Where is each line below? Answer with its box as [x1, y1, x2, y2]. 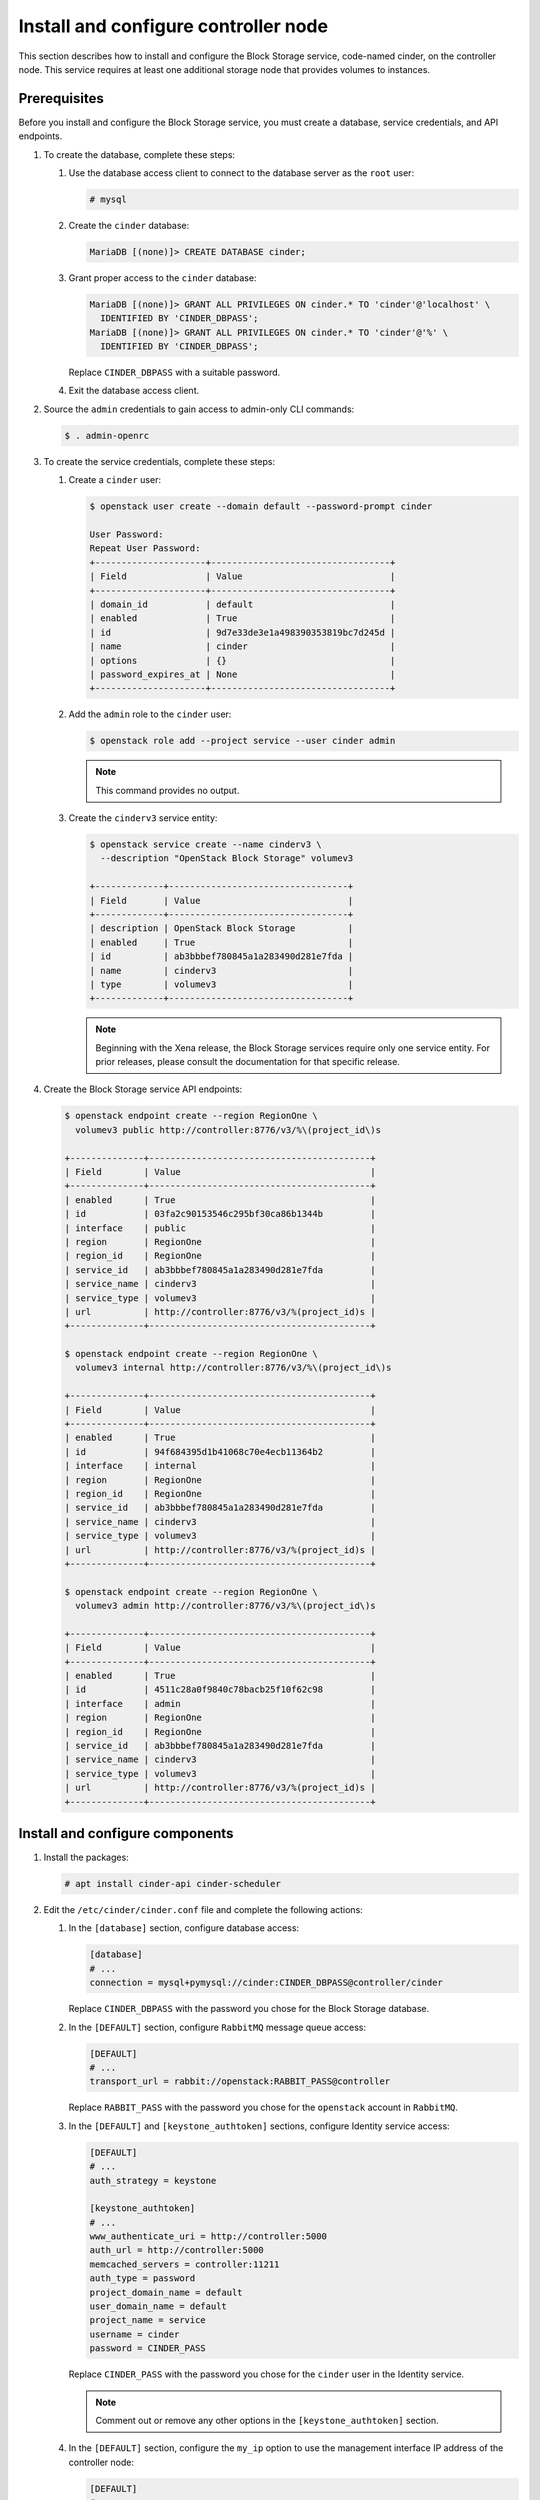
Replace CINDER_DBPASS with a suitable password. [68, 366, 281, 379]
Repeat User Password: [89, 543, 201, 554]
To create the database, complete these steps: [43, 148, 235, 160]
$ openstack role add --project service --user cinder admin [89, 735, 396, 747]
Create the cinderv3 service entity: [68, 812, 218, 824]
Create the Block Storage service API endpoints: [43, 1083, 243, 1095]
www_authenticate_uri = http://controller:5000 [89, 2231, 327, 2242]
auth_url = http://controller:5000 [89, 2245, 264, 2256]
